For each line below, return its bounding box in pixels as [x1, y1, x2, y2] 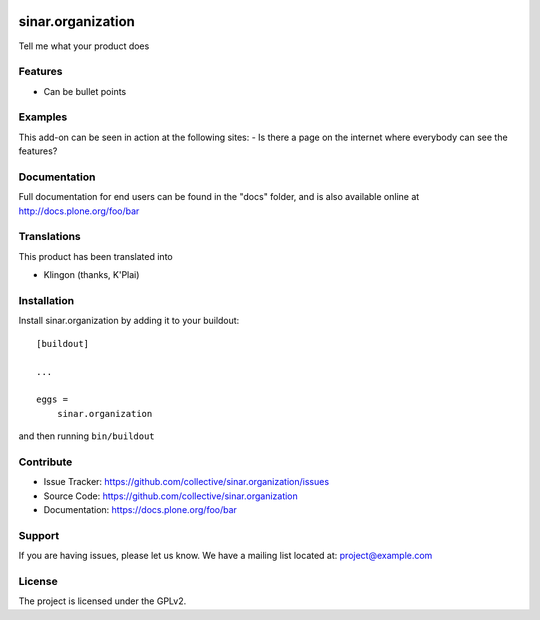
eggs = [36, 394, 69, 405]
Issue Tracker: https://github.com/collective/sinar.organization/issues [43, 476, 330, 488]
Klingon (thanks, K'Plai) [43, 269, 140, 281]
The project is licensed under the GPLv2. [18, 595, 187, 607]
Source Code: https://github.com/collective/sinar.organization [43, 490, 299, 502]
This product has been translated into [18, 250, 174, 262]
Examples [18, 110, 68, 124]
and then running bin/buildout [18, 430, 155, 442]
